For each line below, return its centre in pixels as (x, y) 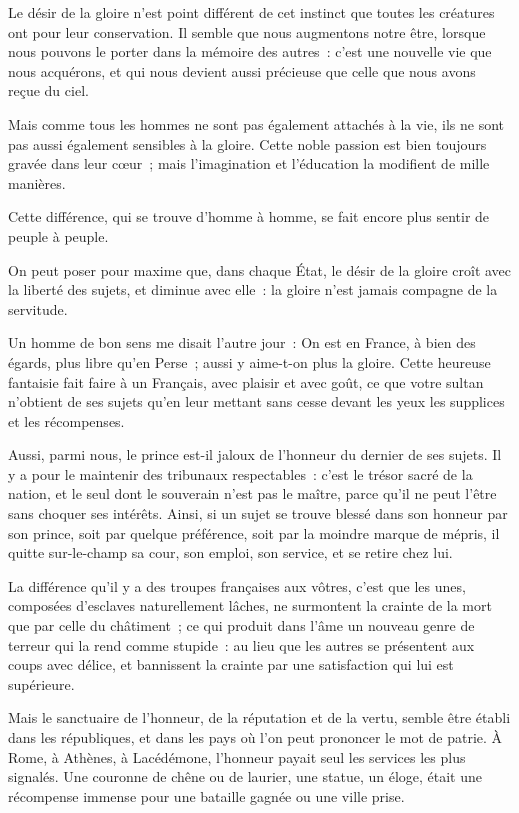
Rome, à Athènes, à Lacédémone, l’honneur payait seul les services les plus (237, 756)
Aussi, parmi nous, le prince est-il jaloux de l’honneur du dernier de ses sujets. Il (255, 454)
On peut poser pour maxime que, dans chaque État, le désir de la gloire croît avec (260, 269)
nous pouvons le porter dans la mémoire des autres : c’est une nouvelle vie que (250, 51)
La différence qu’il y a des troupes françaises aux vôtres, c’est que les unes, (237, 585)
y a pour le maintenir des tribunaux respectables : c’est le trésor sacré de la (240, 473)
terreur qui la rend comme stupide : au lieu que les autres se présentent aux (241, 644)
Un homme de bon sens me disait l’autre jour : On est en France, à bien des (242, 342)
